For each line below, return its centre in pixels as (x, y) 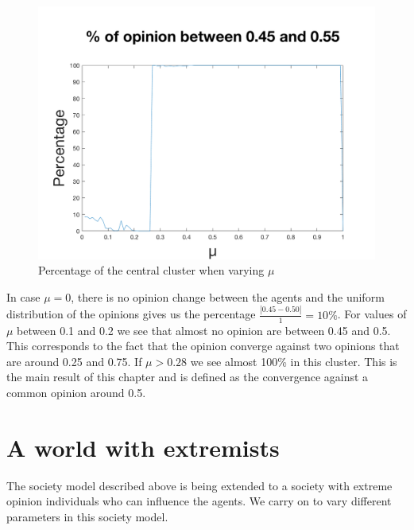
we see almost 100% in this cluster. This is (294, 361)
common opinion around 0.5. (76, 392)
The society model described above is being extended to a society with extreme (199, 485)
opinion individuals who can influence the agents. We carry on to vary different (199, 501)
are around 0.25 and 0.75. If (74, 361)
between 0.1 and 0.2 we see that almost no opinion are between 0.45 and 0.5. (204, 330)
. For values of (372, 314)
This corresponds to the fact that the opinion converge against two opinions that (203, 346)
